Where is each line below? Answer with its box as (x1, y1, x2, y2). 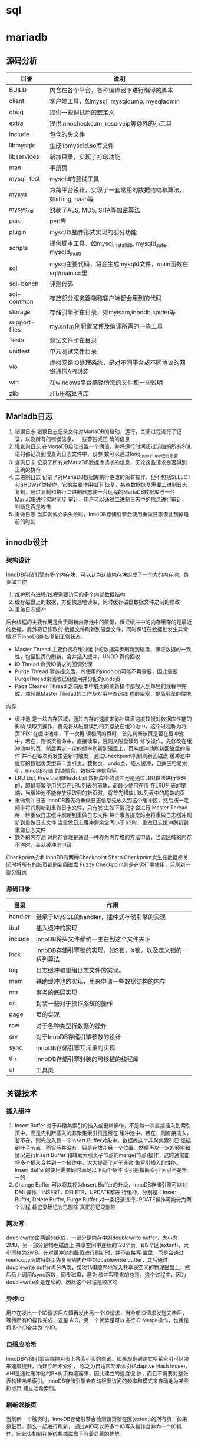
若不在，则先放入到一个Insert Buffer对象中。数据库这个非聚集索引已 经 (14, 1136, 186, 1143)
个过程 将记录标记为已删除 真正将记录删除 (14, 1203, 116, 1210)
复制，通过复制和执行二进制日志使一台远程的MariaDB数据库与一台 (14, 489, 176, 496)
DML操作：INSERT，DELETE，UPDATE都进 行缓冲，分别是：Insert (14, 1188, 177, 1195)
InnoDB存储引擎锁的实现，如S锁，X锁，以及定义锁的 (35, 946, 182, 954)
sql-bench (9, 279, 39, 288)
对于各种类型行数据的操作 (35, 1022, 107, 1030)
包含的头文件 (49, 131, 85, 139)
